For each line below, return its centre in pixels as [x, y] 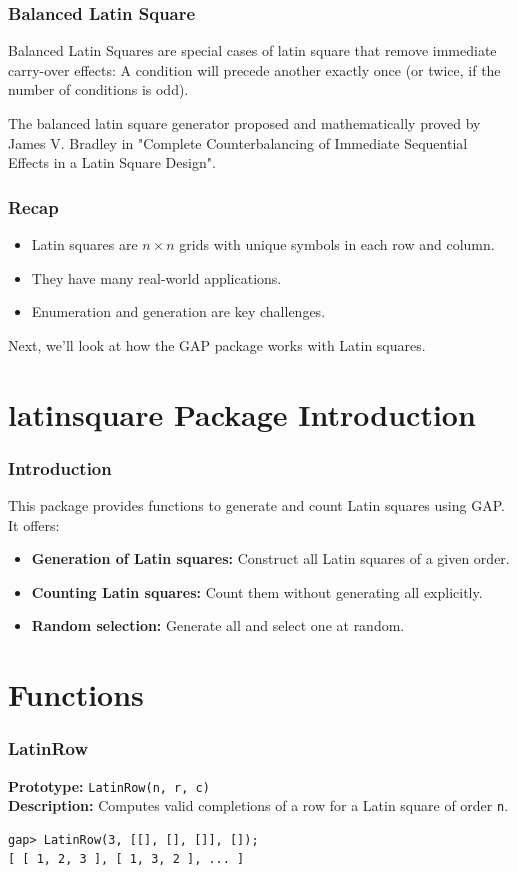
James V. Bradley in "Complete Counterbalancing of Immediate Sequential [238, 142]
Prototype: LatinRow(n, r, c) [109, 785]
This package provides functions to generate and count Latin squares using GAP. [256, 504]
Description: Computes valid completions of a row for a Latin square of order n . [258, 805]
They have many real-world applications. [156, 277]
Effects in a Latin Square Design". [112, 162]
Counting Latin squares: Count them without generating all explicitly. [257, 591]
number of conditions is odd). [98, 89]
